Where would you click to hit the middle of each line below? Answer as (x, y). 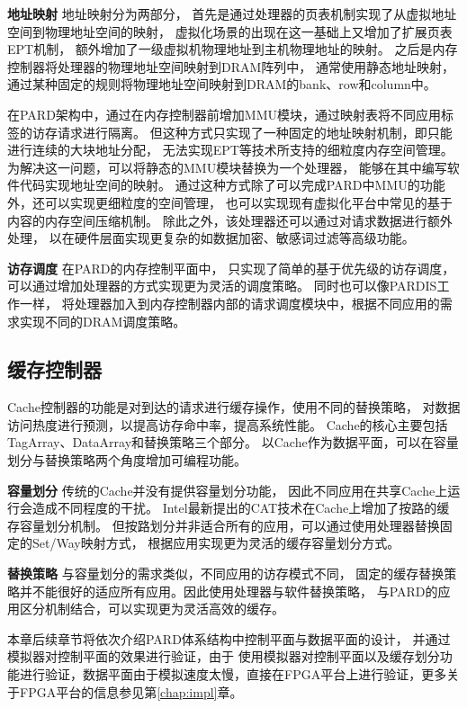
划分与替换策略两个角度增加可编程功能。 (127, 460)
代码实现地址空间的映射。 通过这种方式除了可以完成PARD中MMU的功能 (232, 185)
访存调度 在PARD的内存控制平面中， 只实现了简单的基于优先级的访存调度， (231, 268)
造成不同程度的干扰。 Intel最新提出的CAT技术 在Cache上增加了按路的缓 (241, 508)
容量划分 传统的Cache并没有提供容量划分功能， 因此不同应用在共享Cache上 (228, 490)
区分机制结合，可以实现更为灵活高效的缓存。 (152, 609)
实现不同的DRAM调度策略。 (103, 321)
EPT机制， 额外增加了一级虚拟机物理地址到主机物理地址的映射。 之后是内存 (233, 49)
